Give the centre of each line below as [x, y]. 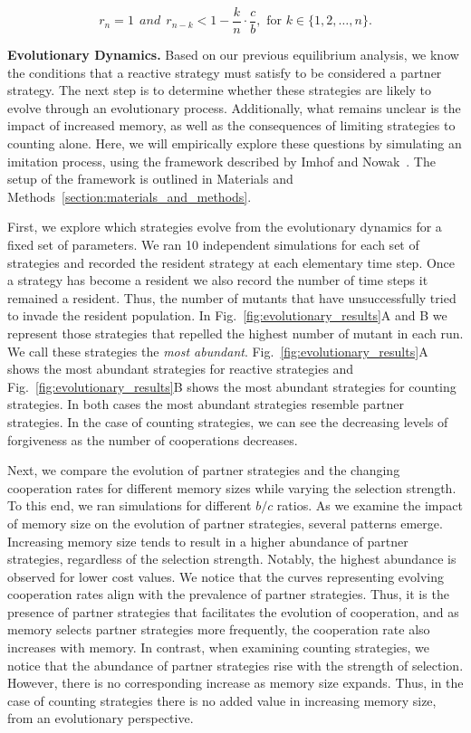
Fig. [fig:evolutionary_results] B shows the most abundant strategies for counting [232, 386]
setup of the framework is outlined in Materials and [150, 179]
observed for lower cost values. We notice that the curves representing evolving [226, 576]
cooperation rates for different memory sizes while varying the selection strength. [232, 487]
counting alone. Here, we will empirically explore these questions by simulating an [235, 143]
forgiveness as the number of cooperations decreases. [153, 439]
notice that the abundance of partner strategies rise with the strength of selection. [235, 665]
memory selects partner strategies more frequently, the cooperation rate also [219, 629]
